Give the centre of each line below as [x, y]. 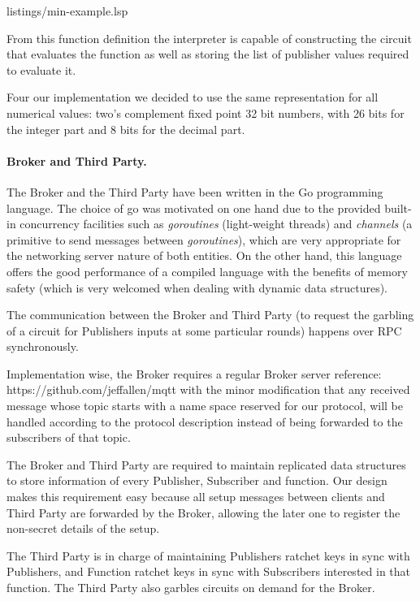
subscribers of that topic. [69, 437]
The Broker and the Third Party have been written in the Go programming [195, 191]
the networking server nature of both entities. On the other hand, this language [204, 255]
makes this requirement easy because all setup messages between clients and [196, 497]
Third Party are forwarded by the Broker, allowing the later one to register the [204, 512]
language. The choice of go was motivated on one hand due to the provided [194, 208]
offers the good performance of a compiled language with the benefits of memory [207, 271]
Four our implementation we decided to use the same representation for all [193, 97]
